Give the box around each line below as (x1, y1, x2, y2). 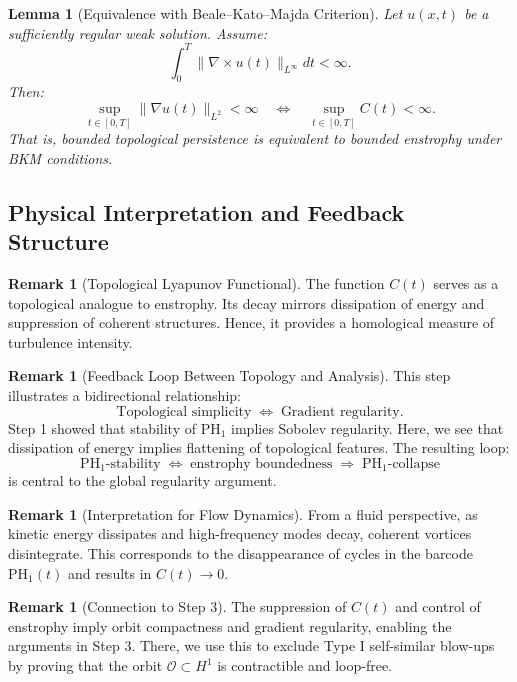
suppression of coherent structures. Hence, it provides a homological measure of (8, 312, 495, 333)
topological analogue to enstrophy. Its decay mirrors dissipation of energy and (8, 292, 485, 313)
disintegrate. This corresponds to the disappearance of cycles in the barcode (8, 543, 473, 564)
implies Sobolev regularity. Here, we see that (231, 417, 504, 438)
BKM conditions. (8, 147, 113, 168)
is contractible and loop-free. (217, 655, 392, 676)
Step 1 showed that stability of (8, 417, 196, 438)
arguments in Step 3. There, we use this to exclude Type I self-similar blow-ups (8, 635, 495, 656)
